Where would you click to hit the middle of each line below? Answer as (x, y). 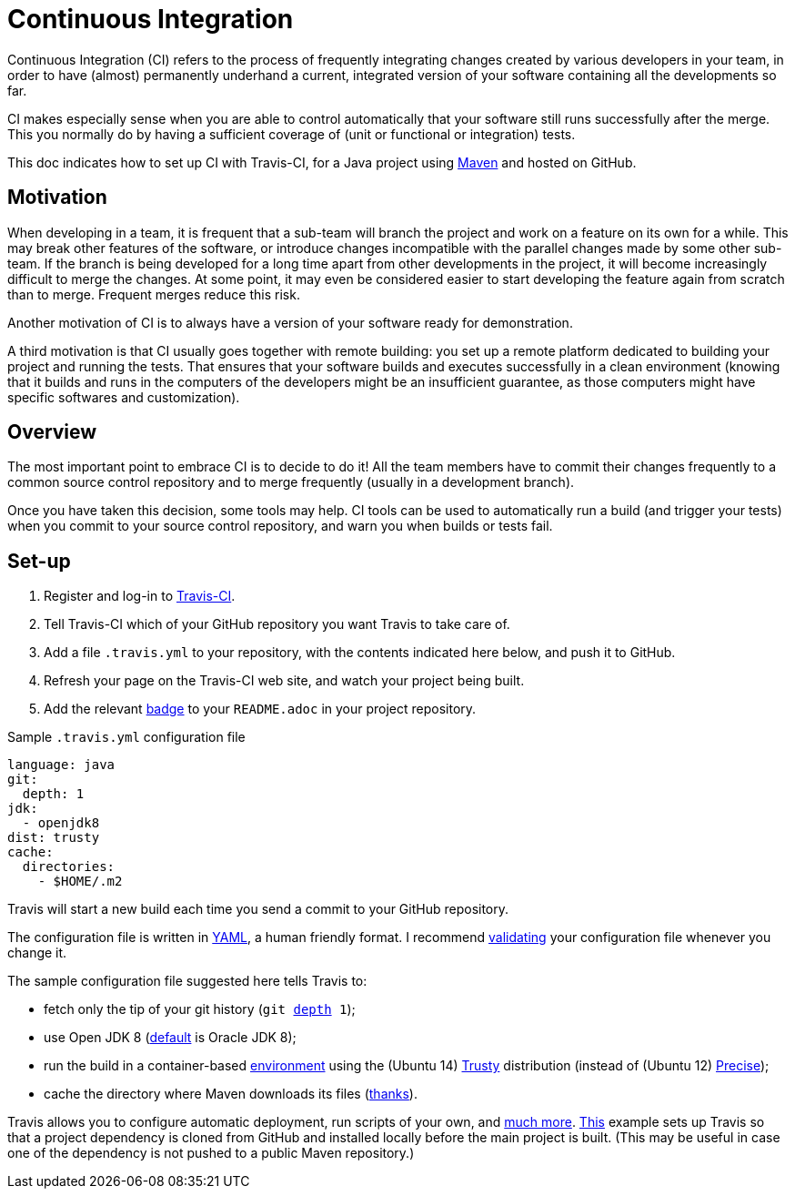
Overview (52, 432)
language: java (61, 765)
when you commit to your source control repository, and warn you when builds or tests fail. (280, 526)
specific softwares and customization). (124, 397)
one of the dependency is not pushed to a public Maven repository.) (211, 1153)
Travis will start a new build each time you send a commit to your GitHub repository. (258, 909)
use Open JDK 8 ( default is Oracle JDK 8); (170, 1038)
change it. (37, 953)
